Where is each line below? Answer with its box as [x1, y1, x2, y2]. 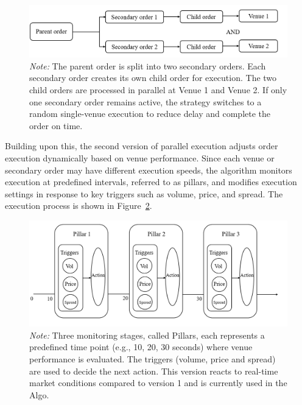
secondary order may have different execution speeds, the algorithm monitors [5, 163, 292, 176]
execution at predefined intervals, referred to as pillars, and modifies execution [5, 175, 297, 188]
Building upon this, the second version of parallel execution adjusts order [5, 139, 278, 152]
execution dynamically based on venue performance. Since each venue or [5, 151, 275, 164]
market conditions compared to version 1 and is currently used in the [29, 376, 287, 389]
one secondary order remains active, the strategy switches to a [29, 95, 262, 108]
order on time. [29, 119, 83, 132]
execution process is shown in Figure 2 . [5, 199, 152, 212]
